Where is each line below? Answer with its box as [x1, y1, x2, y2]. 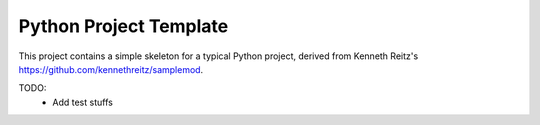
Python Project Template [18, 15, 229, 37]
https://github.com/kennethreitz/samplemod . [18, 63, 204, 75]
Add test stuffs [52, 96, 114, 108]
